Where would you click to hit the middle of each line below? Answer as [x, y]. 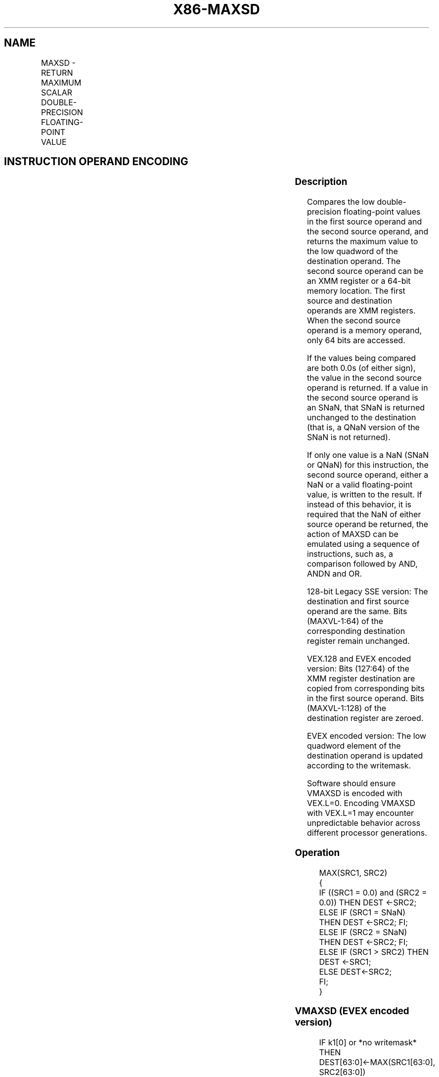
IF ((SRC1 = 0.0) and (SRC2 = [373, 892]
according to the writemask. [359, 766]
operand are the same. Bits [357, 611]
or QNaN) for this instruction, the [368, 465]
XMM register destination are [361, 679]
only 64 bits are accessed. [356, 340]
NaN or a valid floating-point [360, 485]
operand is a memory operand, [365, 331]
